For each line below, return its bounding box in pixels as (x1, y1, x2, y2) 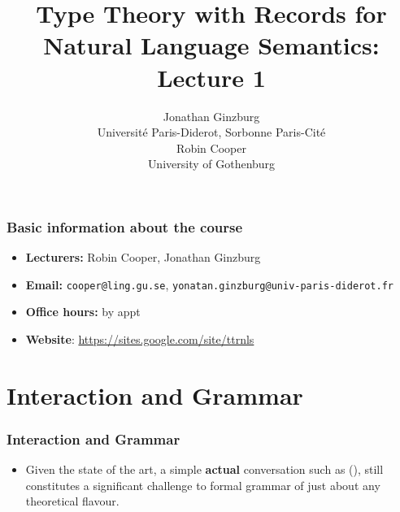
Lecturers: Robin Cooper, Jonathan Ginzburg (25, 249, 261, 266)
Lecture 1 (157, 60, 266, 93)
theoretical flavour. (25, 492, 120, 510)
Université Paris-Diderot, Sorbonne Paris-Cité (97, 124, 326, 141)
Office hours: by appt (25, 303, 141, 320)
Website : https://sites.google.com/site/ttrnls (25, 331, 254, 348)
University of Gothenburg (147, 155, 276, 172)
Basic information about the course (7, 216, 243, 236)
